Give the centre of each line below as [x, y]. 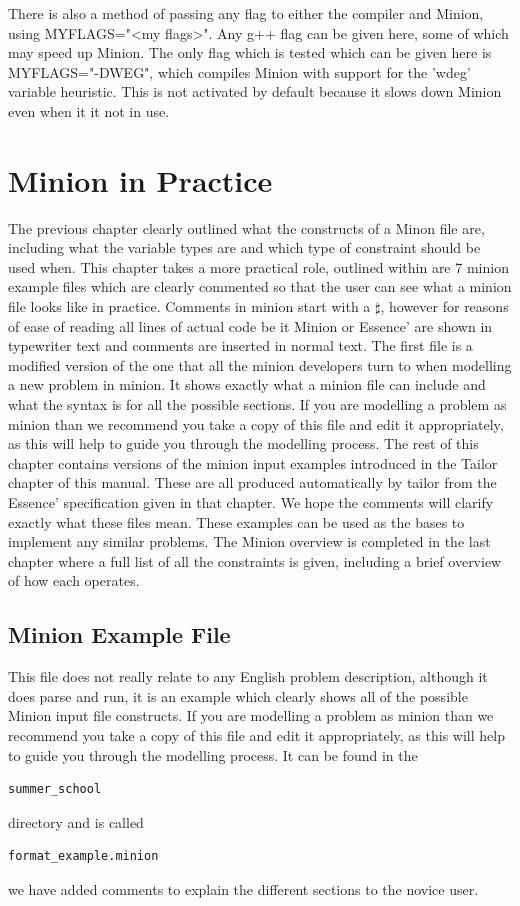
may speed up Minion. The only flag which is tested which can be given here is [250, 52]
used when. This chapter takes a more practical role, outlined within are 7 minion [258, 266]
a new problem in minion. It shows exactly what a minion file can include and [247, 384]
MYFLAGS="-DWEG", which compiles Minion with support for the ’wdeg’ [239, 71]
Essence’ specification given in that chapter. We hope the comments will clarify [251, 502]
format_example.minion [83, 856]
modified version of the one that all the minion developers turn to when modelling [260, 364]
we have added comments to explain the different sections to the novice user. [243, 888]
